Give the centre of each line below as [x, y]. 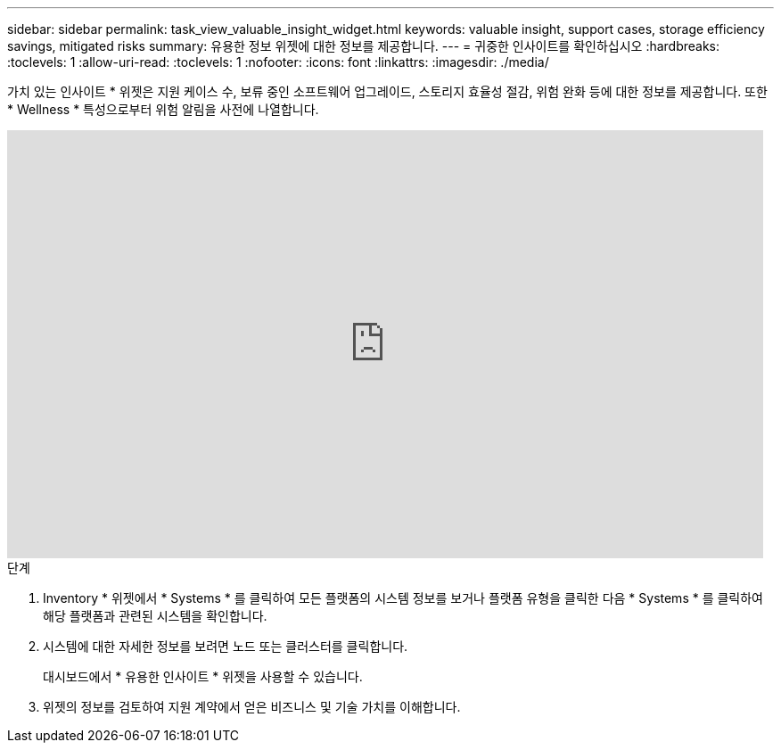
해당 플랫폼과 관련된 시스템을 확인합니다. [155, 616]
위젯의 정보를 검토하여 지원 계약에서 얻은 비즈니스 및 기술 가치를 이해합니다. [252, 707]
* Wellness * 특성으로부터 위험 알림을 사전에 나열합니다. [163, 109]
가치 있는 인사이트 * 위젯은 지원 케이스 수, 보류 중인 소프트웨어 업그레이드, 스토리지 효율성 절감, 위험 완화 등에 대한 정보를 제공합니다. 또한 [387, 91]
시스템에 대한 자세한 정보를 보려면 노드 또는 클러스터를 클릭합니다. [226, 646]
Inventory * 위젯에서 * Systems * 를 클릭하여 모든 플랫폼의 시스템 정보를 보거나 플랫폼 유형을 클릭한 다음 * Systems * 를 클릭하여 [403, 598]
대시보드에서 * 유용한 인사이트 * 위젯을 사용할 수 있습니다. [203, 676]
